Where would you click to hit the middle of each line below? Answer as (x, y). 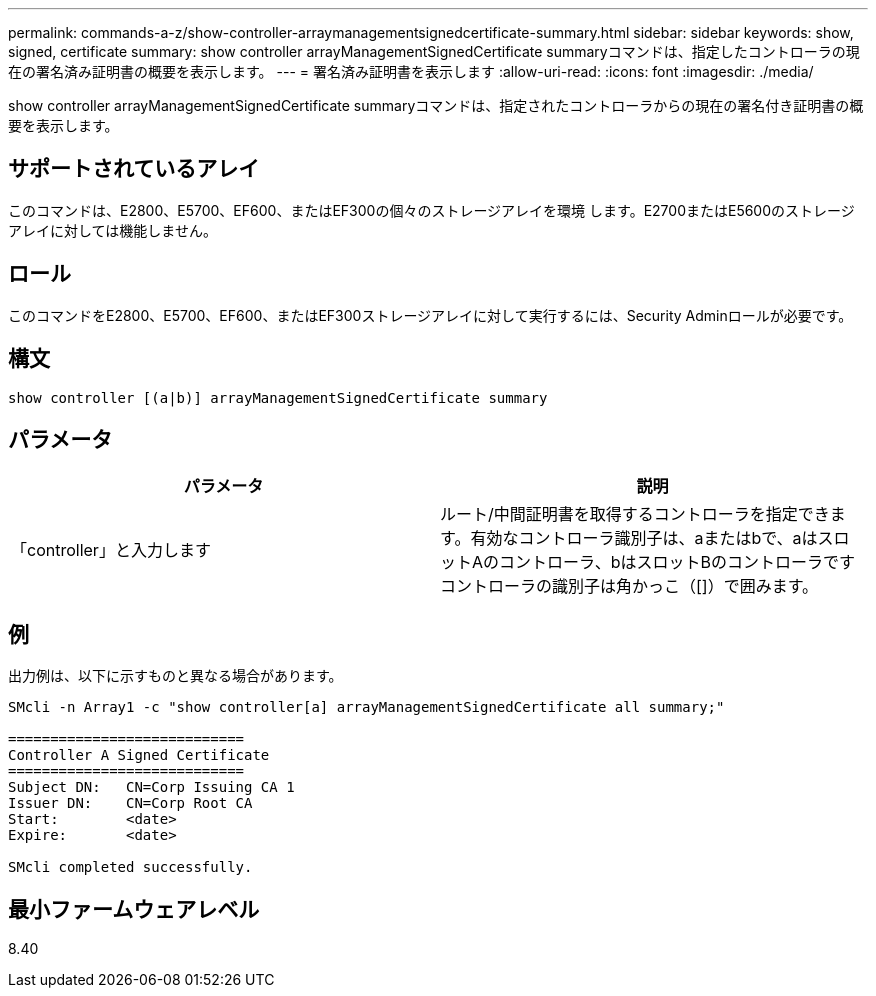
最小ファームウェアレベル (134, 909)
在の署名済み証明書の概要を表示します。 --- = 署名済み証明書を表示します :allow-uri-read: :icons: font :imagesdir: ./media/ (411, 71)
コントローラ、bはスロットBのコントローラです (677, 562)
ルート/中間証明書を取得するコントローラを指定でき (635, 514)
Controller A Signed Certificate (139, 755)
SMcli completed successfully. (130, 867)
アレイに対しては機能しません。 (112, 230)
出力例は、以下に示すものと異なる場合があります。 (175, 676)
